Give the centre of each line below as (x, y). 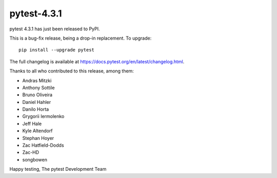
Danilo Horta (36, 109)
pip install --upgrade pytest (57, 50)
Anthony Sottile (38, 87)
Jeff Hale (32, 123)
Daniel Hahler (37, 102)
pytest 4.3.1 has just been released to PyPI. (55, 29)
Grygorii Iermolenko (43, 116)
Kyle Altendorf (38, 131)
